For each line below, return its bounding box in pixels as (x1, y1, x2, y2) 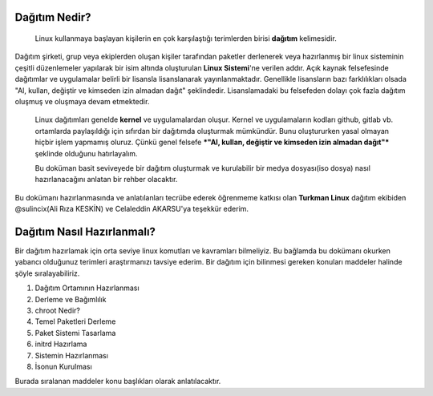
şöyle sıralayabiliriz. (14, 269, 80, 278)
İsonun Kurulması (34, 362, 92, 371)
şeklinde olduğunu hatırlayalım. (34, 148, 138, 158)
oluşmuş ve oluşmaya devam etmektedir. (14, 96, 150, 106)
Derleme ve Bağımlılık (34, 294, 107, 304)
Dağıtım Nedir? (14, 10, 91, 24)
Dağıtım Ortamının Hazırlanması (34, 283, 140, 293)
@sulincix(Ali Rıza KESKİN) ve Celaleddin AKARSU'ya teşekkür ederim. (14, 204, 249, 214)
